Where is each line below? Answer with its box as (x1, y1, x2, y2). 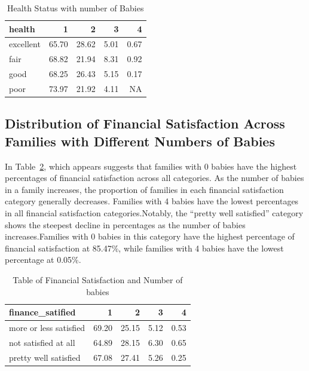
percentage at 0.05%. (5, 253, 81, 266)
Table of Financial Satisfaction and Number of (13, 274, 183, 286)
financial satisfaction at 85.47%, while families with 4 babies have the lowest (5, 241, 284, 254)
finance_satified (9, 306, 76, 318)
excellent (9, 38, 41, 50)
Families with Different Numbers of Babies (5, 131, 275, 150)
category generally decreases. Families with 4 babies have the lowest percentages (5, 195, 299, 207)
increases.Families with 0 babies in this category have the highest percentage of (5, 230, 295, 243)
